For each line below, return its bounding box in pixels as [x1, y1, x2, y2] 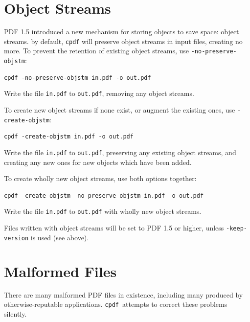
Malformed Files [4, 261, 117, 281]
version [4, 234, 29, 242]
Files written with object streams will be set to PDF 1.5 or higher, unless [4, 223, 224, 233]
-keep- [226, 225, 247, 232]
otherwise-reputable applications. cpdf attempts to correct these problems [4, 299, 227, 309]
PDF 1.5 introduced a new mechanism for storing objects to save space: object [4, 26, 239, 37]
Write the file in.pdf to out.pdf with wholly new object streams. [4, 206, 202, 216]
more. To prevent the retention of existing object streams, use [4, 46, 189, 56]
